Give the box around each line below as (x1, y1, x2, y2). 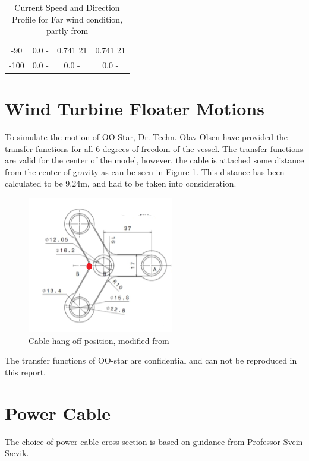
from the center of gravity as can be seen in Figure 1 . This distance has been (5, 165, 285, 178)
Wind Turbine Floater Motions (5, 96, 264, 121)
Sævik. (5, 447, 29, 459)
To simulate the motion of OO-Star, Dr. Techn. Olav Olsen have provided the (5, 131, 288, 143)
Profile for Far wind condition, (11, 12, 123, 25)
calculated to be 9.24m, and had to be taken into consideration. (5, 177, 237, 190)
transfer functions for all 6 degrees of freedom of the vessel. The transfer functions (5, 142, 304, 154)
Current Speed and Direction (14, 1, 120, 13)
